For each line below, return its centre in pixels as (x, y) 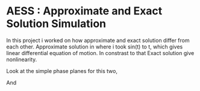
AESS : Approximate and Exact (84, 11)
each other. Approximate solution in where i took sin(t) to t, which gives (95, 47)
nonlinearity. (22, 59)
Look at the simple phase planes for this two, (62, 71)
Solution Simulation (56, 24)
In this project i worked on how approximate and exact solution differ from (98, 40)
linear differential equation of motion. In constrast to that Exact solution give (100, 53)
